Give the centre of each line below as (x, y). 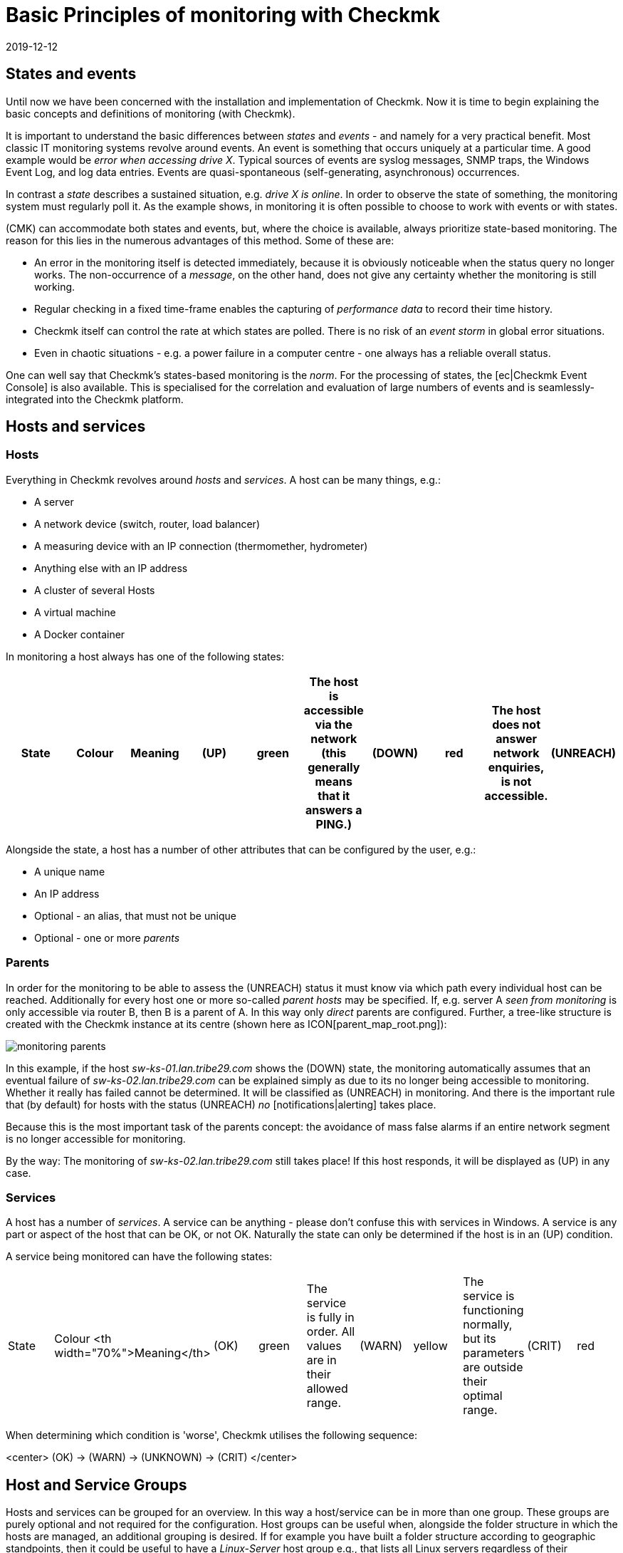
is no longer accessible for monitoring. (96, 1138)
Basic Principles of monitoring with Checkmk (223, 15)
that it (334, 795)
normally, (488, 1325)
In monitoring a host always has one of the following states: (145, 656)
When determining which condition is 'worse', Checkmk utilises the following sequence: (211, 1435)
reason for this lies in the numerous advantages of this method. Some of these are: (200, 240)
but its (480, 1339)
